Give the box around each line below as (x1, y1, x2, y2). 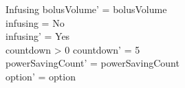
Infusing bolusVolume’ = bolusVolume (6, 2, 167, 16)
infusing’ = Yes (6, 29, 70, 43)
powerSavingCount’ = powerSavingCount (6, 56, 179, 70)
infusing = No (6, 15, 65, 30)
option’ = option (6, 69, 76, 83)
